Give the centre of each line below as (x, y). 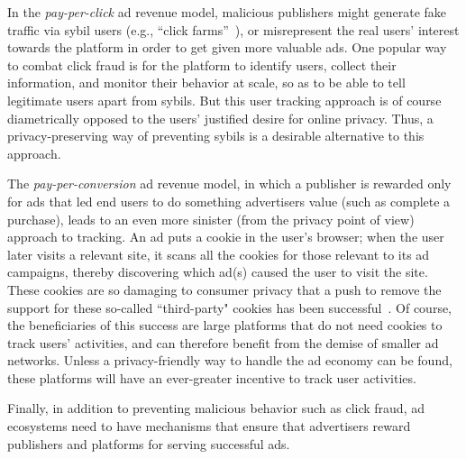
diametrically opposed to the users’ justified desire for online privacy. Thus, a (220, 118)
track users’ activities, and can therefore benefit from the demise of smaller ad (223, 342)
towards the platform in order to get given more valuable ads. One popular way (227, 47)
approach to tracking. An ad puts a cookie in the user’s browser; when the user (226, 237)
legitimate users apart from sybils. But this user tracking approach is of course (224, 100)
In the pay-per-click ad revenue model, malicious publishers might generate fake (227, 12)
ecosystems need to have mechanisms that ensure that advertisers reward (209, 426)
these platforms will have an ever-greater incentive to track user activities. (212, 377)
